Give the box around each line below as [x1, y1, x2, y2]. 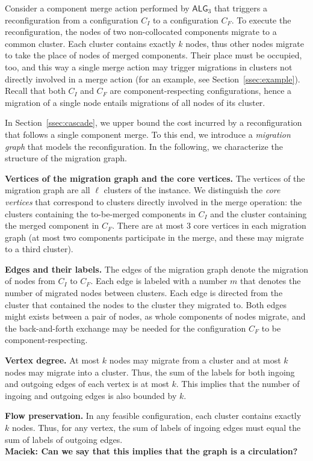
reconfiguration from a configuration [5, 13, 138, 26]
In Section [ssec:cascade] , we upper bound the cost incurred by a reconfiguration [5, 116, 302, 129]
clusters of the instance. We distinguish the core [104, 184, 280, 196]
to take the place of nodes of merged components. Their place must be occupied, [5, 49, 302, 61]
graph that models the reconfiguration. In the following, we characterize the [5, 140, 283, 152]
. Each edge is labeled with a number [90, 274, 228, 287]
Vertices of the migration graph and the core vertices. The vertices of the [5, 172, 305, 184]
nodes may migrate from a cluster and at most [109, 354, 281, 367]
